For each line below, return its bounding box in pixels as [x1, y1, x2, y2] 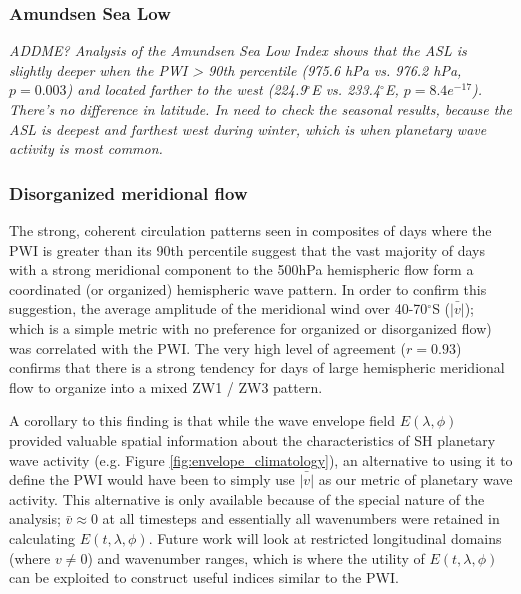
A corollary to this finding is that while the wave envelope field [9, 410, 396, 431]
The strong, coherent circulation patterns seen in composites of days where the [9, 220, 492, 240]
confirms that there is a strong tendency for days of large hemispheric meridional [9, 357, 505, 378]
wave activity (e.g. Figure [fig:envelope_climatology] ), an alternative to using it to [9, 449, 513, 470]
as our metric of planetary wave [318, 469, 513, 490]
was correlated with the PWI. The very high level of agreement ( [9, 337, 407, 358]
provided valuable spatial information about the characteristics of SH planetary [9, 429, 496, 450]
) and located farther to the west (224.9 [66, 79, 307, 100]
